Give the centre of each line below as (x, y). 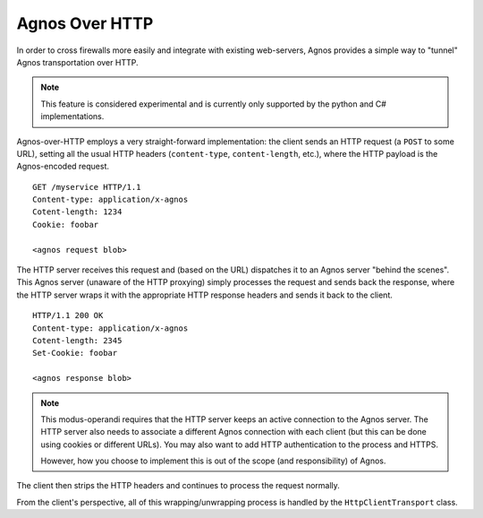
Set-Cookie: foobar (75, 353)
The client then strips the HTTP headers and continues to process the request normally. (178, 486)
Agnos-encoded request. (63, 167)
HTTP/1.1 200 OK (68, 315)
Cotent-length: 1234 (77, 212)
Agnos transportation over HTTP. (77, 62)
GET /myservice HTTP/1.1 (87, 187)
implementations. (72, 117)
